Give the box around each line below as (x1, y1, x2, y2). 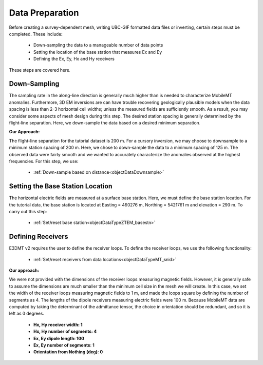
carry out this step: (9, 209, 47, 214)
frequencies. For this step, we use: (9, 158, 79, 164)
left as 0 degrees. (9, 310, 44, 317)
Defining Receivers (9, 232, 68, 241)
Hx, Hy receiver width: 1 (33, 322, 83, 327)
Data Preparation (9, 7, 79, 18)
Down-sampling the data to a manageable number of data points (33, 42, 163, 48)
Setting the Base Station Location (9, 182, 113, 190)
